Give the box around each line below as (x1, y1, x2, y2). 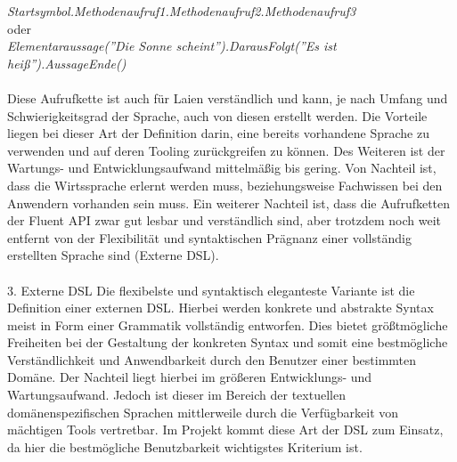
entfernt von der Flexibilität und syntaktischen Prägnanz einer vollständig (7, 228, 412, 247)
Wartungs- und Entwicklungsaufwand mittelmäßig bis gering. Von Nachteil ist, (7, 158, 437, 177)
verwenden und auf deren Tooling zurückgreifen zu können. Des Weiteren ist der (7, 141, 445, 159)
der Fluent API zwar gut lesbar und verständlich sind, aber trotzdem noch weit (7, 211, 441, 230)
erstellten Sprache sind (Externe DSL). (7, 246, 219, 264)
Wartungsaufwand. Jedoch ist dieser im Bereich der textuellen (7, 385, 346, 404)
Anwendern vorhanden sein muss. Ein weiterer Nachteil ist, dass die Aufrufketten (7, 193, 451, 212)
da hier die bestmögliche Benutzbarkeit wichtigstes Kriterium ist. (7, 437, 363, 456)
